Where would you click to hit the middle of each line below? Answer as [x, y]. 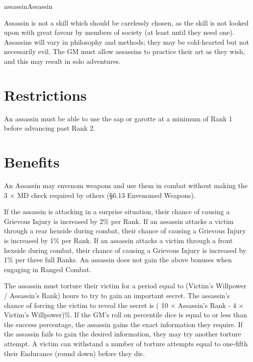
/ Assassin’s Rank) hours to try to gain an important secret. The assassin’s [117, 295]
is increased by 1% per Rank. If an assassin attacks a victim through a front [118, 240]
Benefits [32, 162]
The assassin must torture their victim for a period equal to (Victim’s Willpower [125, 286]
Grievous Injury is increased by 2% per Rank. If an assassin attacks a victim [119, 221]
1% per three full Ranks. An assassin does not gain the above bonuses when [118, 260]
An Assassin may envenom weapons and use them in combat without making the [126, 185]
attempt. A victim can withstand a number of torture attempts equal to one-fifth [126, 343]
